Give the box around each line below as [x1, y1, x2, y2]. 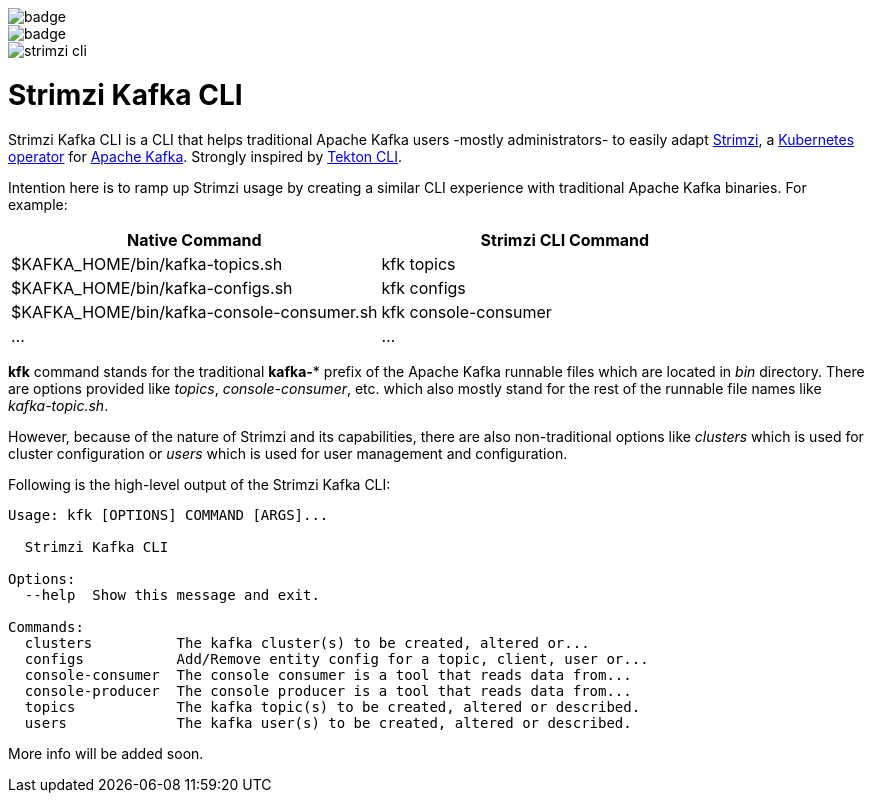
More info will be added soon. [8, 744, 204, 762]
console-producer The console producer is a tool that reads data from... [24, 682, 632, 699]
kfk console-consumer [381, 301, 552, 322]
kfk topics [381, 253, 456, 274]
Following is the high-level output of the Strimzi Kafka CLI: [8, 475, 391, 493]
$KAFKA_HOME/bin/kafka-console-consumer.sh [11, 301, 378, 322]
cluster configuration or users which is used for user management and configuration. [8, 444, 568, 462]
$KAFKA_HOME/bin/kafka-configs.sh [11, 277, 293, 298]
